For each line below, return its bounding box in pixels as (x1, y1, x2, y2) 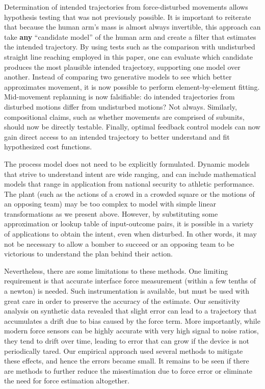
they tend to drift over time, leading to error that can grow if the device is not (4, 335, 249, 346)
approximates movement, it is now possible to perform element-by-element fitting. (4, 81, 260, 92)
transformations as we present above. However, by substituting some (4, 208, 218, 219)
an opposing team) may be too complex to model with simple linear (4, 198, 216, 209)
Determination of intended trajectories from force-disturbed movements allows (4, 2, 248, 12)
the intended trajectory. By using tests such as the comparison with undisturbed (4, 41, 255, 52)
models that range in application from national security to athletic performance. (4, 178, 255, 189)
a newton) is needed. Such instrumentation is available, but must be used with (4, 286, 250, 296)
